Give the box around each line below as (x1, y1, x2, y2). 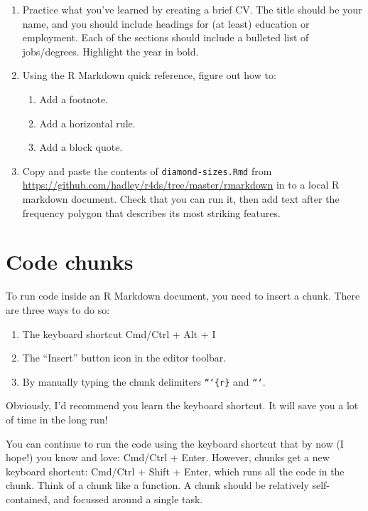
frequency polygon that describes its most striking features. (22, 205, 281, 220)
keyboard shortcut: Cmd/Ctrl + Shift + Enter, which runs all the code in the (6, 463, 345, 478)
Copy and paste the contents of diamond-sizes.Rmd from (22, 163, 272, 178)
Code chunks (6, 247, 134, 276)
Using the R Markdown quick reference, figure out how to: (22, 68, 276, 83)
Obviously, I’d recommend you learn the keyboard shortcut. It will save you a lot (6, 398, 359, 413)
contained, (6, 491, 50, 506)
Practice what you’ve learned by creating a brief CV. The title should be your (22, 2, 362, 16)
